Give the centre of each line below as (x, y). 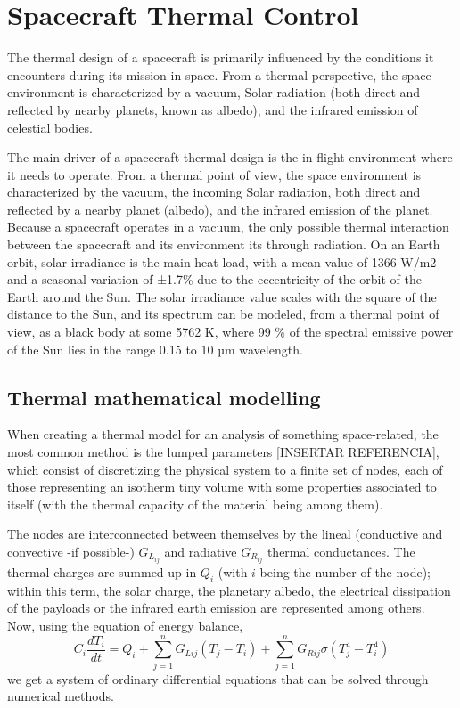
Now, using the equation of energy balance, (125, 626)
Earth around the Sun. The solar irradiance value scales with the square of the (222, 296)
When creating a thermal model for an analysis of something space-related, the (223, 434)
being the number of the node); (345, 572)
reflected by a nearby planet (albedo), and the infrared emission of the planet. (220, 209)
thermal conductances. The (341, 551)
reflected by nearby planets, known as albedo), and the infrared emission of (213, 109)
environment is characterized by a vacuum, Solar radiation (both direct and (214, 92)
